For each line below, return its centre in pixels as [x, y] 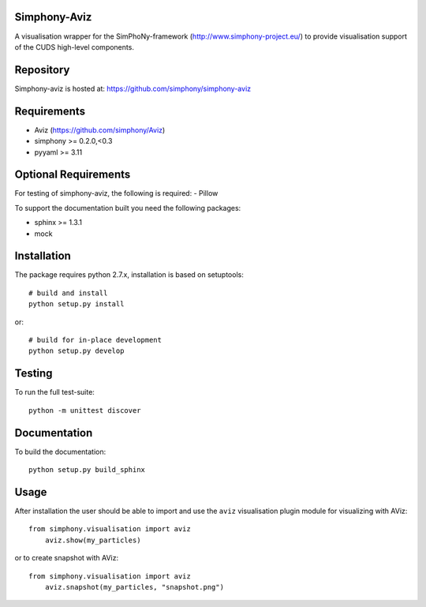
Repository [42, 70]
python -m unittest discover [85, 410]
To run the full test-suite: [54, 392]
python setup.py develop [77, 351]
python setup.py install [77, 304]
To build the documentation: [60, 452]
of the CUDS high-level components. [74, 47]
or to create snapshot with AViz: [66, 558]
